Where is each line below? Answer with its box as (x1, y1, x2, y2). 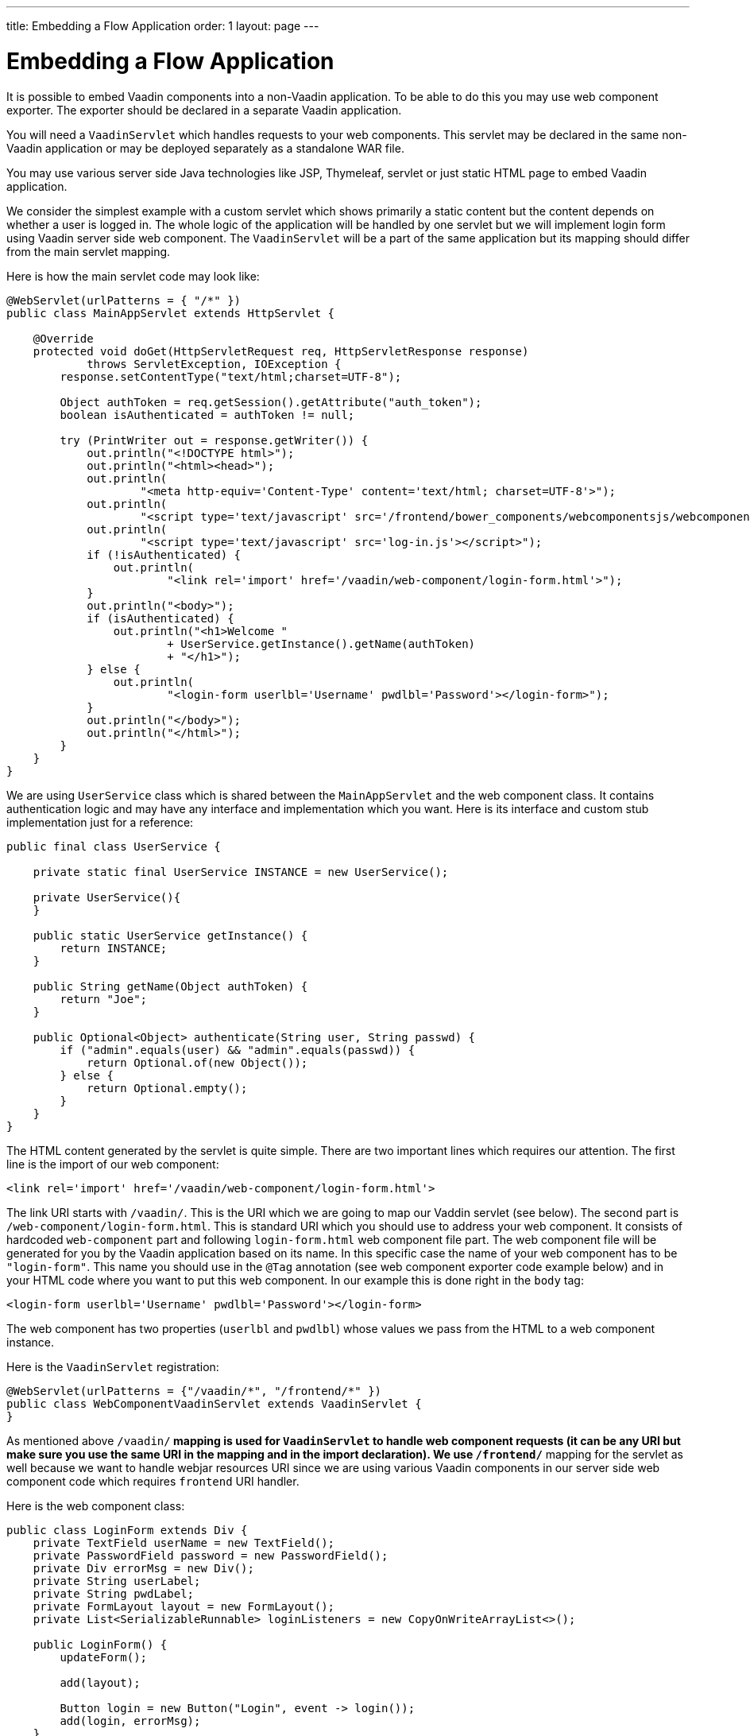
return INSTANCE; (60, 941, 168, 955)
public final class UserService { (6, 839, 221, 853)
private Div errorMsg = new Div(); (33, 1561, 254, 1575)
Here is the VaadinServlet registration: (6, 1359, 219, 1374)
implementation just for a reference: (6, 815, 194, 829)
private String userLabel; (33, 1574, 201, 1587)
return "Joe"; (60, 992, 148, 1006)
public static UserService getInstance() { (33, 928, 308, 942)
